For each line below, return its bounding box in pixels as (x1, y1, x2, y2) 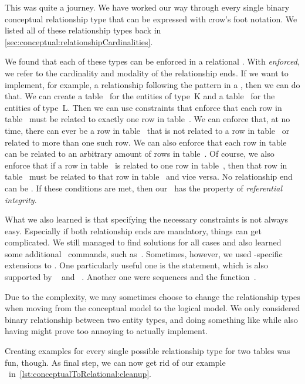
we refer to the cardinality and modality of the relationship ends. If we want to (5, 66, 289, 79)
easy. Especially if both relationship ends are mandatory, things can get (5, 224, 262, 237)
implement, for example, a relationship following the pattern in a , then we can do (5, 78, 300, 90)
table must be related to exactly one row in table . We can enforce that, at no (5, 113, 290, 125)
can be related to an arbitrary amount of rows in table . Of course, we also (5, 147, 274, 160)
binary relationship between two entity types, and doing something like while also (5, 313, 298, 325)
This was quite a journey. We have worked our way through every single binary (5, 1, 290, 13)
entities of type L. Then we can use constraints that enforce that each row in (5, 101, 282, 113)
